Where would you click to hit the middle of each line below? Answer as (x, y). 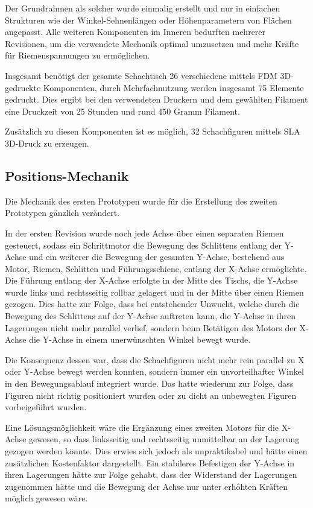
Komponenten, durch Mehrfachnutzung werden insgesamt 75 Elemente (173, 87)
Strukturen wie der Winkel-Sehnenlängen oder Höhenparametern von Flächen (148, 20)
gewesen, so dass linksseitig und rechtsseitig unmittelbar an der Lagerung (164, 439)
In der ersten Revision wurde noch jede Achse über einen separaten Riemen (144, 233)
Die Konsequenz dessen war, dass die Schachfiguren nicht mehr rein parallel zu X (155, 359)
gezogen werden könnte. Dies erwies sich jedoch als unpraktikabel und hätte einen (156, 451)
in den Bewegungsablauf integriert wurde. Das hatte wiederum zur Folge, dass (149, 383)
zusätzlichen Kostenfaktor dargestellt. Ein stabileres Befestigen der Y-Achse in (150, 462)
